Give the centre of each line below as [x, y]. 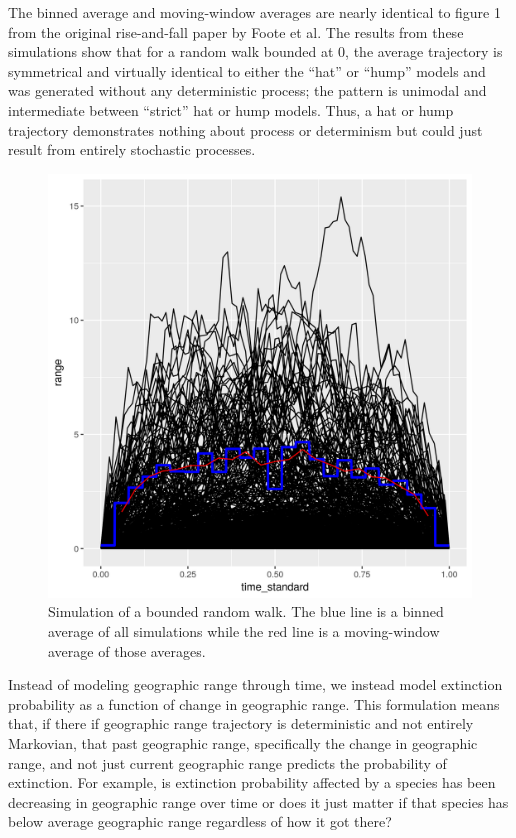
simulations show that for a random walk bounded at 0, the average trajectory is [255, 51]
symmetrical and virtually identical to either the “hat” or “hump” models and [247, 70]
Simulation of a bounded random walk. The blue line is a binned [246, 611]
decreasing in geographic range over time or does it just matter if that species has [258, 801]
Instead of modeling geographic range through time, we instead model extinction [255, 684]
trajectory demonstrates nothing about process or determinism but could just [245, 129]
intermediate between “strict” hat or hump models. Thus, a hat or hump [231, 109]
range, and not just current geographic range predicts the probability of [227, 762]
